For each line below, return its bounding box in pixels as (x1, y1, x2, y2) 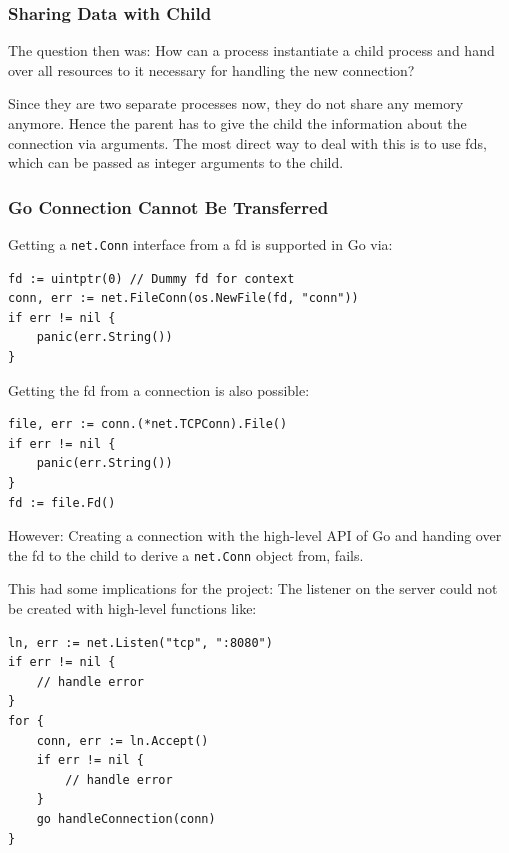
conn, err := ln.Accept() (36, 733, 209, 748)
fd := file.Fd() (8, 495, 116, 510)
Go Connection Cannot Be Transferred (8, 194, 329, 219)
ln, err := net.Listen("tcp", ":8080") (8, 635, 273, 650)
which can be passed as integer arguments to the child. (8, 152, 344, 173)
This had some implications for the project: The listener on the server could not (8, 578, 498, 599)
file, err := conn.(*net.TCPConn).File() (8, 417, 288, 432)
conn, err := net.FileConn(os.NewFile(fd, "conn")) (8, 291, 359, 306)
